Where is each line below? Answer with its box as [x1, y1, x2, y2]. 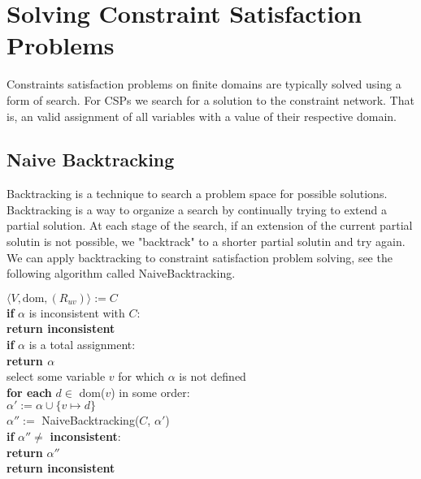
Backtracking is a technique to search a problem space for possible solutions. [7, 185, 388, 202]
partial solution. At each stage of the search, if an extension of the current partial [7, 217, 413, 234]
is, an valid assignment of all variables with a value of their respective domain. [7, 107, 397, 124]
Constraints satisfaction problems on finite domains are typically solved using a [7, 76, 401, 93]
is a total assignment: [28, 336, 136, 353]
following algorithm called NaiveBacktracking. [7, 265, 236, 282]
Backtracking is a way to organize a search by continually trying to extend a [7, 201, 387, 218]
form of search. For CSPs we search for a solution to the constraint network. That [7, 91, 414, 108]
